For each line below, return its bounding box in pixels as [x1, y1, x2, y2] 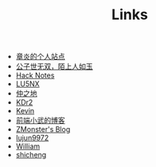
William [15, 141, 41, 151]
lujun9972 [15, 133, 49, 143]
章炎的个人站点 [15, 52, 65, 62]
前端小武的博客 [15, 116, 65, 125]
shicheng [15, 150, 47, 160]
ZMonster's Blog [15, 125, 71, 134]
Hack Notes [15, 70, 55, 81]
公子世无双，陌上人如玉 [15, 62, 93, 71]
